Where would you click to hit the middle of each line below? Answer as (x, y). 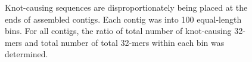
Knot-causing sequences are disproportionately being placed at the (126, 7)
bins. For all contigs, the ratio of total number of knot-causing (118, 31)
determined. (27, 54)
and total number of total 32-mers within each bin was (125, 42)
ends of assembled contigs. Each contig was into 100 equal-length (123, 19)
